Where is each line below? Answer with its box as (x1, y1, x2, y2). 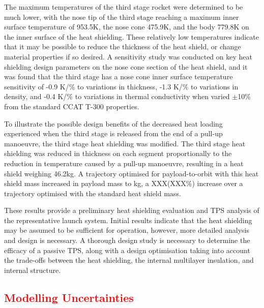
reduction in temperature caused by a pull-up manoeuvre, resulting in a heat (4, 158, 244, 168)
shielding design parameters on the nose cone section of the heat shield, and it (4, 61, 248, 72)
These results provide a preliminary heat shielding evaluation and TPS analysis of (4, 205, 259, 215)
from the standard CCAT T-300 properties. (4, 101, 139, 111)
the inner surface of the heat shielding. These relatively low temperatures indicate (4, 31, 259, 42)
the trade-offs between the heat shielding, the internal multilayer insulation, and (4, 255, 254, 265)
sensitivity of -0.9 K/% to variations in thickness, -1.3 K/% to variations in (4, 81, 239, 91)
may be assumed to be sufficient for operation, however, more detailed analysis (4, 225, 249, 235)
